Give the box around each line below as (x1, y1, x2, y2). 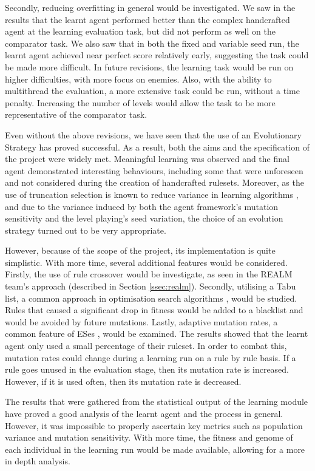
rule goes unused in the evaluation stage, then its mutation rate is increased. (5, 363, 290, 376)
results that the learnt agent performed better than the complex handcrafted (5, 13, 290, 25)
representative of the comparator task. (5, 108, 147, 121)
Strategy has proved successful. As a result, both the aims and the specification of (5, 140, 310, 153)
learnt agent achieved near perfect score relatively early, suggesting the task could (5, 49, 309, 61)
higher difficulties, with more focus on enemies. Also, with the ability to (5, 72, 272, 85)
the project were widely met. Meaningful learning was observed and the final (5, 152, 290, 165)
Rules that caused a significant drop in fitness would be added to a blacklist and (5, 303, 303, 316)
